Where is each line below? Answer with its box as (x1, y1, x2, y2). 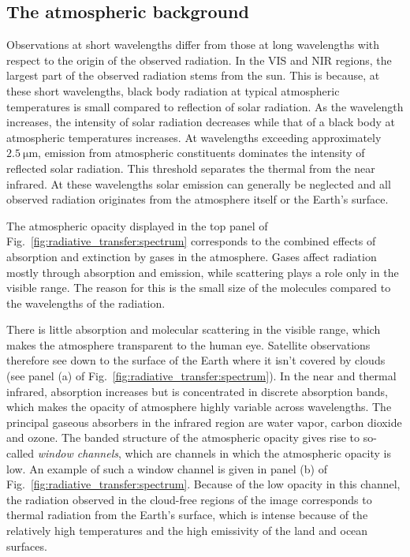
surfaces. (6, 537, 47, 554)
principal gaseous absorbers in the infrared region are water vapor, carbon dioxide (6, 413, 402, 430)
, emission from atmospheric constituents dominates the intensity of (38, 144, 365, 161)
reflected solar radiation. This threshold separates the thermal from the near (6, 159, 375, 176)
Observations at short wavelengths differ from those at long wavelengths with (6, 36, 380, 53)
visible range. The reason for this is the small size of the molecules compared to (6, 279, 391, 296)
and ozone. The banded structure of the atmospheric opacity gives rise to (6, 429, 360, 446)
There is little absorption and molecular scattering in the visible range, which (6, 321, 381, 338)
